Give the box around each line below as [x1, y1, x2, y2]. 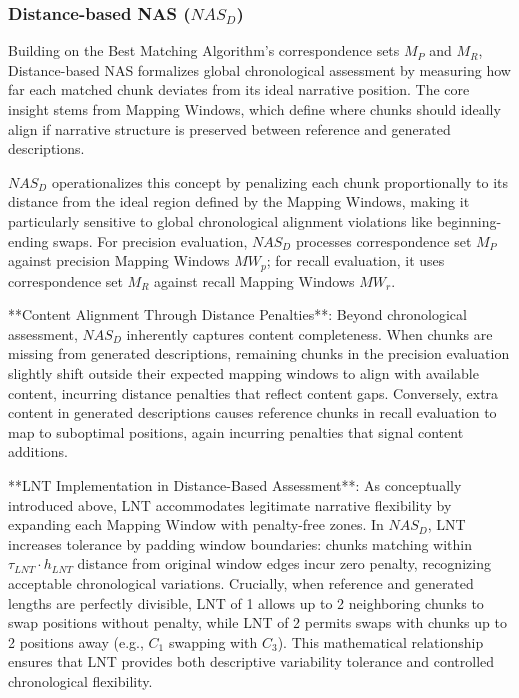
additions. [8, 441, 68, 462]
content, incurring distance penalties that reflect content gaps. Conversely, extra [8, 382, 499, 403]
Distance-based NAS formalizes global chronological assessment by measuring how [8, 59, 511, 80]
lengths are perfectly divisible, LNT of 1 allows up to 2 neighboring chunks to [8, 592, 484, 613]
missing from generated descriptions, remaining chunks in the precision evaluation [8, 343, 510, 364]
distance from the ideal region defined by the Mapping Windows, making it [8, 191, 470, 212]
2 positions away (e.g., [8, 631, 144, 652]
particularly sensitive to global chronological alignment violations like [8, 210, 433, 231]
